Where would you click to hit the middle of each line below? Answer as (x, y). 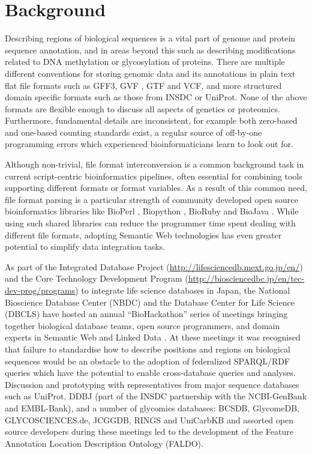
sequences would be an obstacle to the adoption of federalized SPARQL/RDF (148, 361)
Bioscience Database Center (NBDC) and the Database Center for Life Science (150, 302)
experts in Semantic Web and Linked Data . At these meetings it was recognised (153, 337)
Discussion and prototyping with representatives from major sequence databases (152, 384)
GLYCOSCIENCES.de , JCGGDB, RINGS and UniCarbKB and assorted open (149, 419)
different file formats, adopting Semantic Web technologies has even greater (143, 235)
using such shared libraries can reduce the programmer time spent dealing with (150, 223)
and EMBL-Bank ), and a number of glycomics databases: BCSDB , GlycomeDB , (152, 407)
